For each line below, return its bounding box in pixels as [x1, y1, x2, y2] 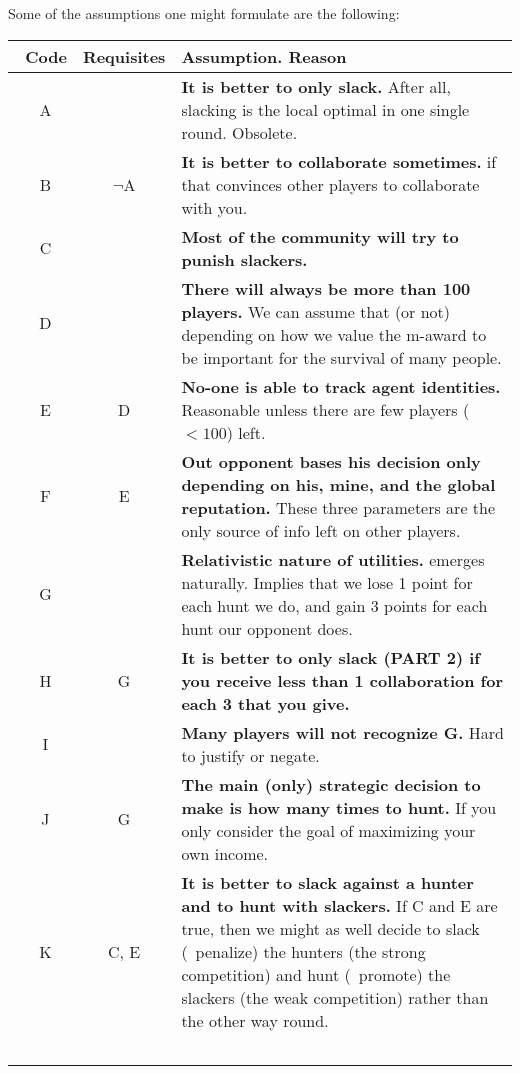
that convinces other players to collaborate [181, 172, 480, 196]
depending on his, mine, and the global [181, 472, 496, 496]
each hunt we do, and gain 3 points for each [181, 593, 488, 617]
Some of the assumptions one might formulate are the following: [8, 3, 400, 23]
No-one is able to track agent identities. [181, 374, 501, 398]
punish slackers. [181, 247, 308, 271]
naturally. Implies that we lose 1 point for [181, 570, 473, 594]
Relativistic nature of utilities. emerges [181, 547, 485, 571]
